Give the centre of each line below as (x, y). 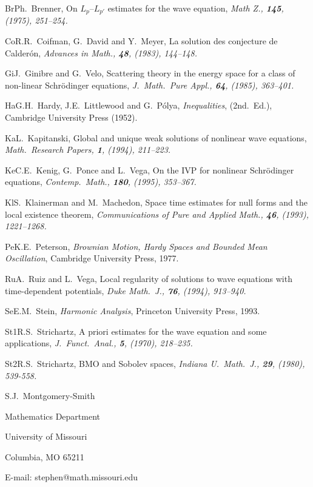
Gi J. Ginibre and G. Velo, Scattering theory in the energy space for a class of (150, 73)
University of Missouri (46, 436)
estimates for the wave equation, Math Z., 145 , (196, 8)
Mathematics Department (53, 416)
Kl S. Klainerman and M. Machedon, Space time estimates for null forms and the (156, 202)
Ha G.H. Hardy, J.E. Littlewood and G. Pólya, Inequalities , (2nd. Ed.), (139, 105)
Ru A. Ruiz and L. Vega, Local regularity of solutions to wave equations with (149, 278)
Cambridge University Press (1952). (71, 117)
